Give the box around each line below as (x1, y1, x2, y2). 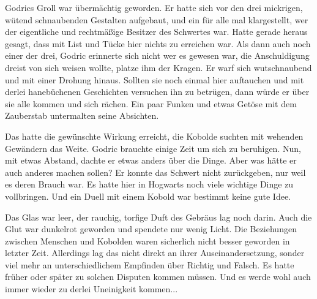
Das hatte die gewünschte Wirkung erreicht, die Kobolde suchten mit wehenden (5, 129, 304, 142)
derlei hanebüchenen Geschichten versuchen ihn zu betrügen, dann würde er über (5, 85, 310, 98)
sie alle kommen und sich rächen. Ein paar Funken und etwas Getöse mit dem (5, 97, 297, 110)
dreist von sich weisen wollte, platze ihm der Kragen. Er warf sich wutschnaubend (5, 61, 312, 74)
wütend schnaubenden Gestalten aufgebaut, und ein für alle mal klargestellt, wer (5, 13, 308, 26)
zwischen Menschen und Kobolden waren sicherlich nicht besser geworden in (5, 234, 290, 247)
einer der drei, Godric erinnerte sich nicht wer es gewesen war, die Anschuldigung (5, 49, 310, 62)
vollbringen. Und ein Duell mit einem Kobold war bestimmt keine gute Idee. (5, 189, 291, 202)
